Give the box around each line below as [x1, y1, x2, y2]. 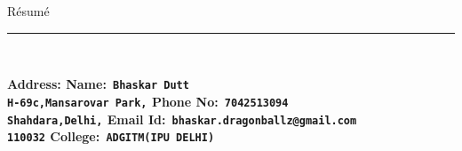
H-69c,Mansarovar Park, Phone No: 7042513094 [7, 91, 289, 110]
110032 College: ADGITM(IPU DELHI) [7, 127, 215, 146]
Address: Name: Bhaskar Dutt [7, 75, 189, 93]
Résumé [7, 2, 50, 20]
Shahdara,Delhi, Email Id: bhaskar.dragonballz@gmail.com [7, 109, 357, 128]
